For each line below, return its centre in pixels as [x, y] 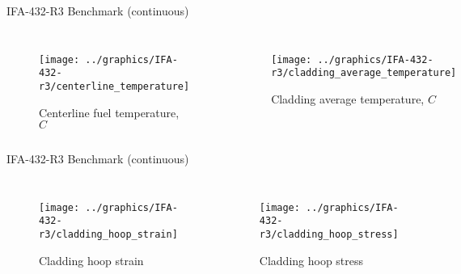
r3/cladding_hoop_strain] [108, 235]
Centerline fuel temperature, [109, 112]
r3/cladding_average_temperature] [364, 73]
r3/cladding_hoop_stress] [329, 235]
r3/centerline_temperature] [114, 86]
